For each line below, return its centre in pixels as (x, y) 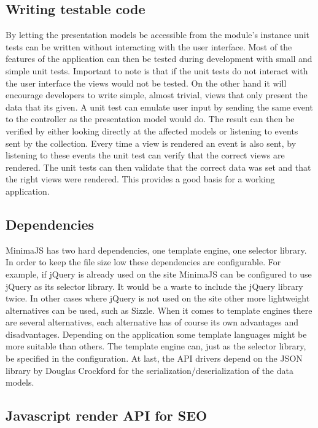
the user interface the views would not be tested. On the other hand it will (146, 83)
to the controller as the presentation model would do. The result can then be (150, 119)
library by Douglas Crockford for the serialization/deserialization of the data (149, 370)
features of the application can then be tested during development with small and (159, 59)
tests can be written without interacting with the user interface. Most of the (149, 46)
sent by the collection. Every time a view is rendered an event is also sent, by (151, 143)
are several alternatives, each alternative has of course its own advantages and (152, 322)
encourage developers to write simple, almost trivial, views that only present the (157, 95)
